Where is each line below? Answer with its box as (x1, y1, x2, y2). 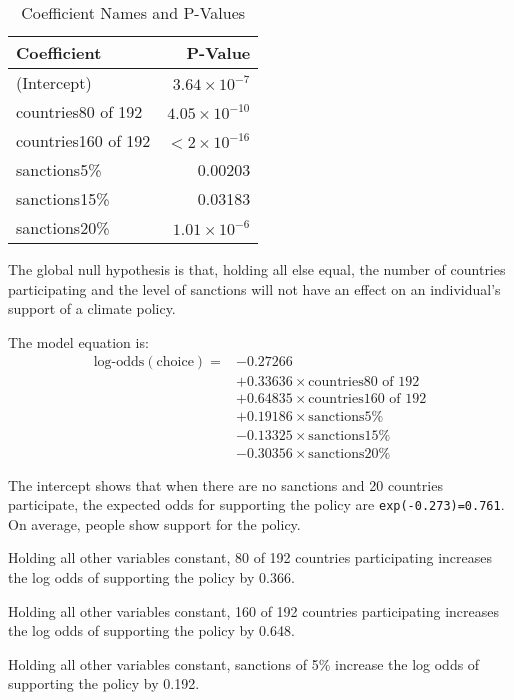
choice (156, 355, 194, 370)
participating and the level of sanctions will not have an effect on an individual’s (8, 278, 501, 299)
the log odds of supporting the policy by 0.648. (8, 620, 295, 641)
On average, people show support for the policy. (8, 513, 301, 534)
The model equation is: (8, 331, 149, 352)
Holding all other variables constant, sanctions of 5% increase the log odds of (8, 653, 480, 674)
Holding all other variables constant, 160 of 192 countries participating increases (8, 600, 499, 621)
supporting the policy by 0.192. (8, 673, 200, 694)
